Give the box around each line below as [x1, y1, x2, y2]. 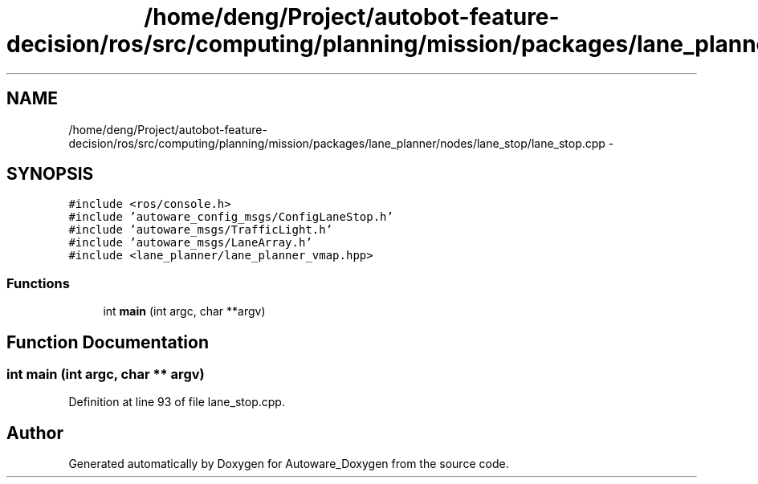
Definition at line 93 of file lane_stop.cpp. [68, 395, 285, 409]
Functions [6, 275, 70, 291]
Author [6, 422, 63, 443]
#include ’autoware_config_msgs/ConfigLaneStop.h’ [68, 210, 393, 224]
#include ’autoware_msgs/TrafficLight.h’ [68, 223, 333, 237]
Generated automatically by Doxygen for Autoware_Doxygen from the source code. [68, 457, 509, 471]
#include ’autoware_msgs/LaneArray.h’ [68, 236, 312, 250]
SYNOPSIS [6, 164, 94, 185]
